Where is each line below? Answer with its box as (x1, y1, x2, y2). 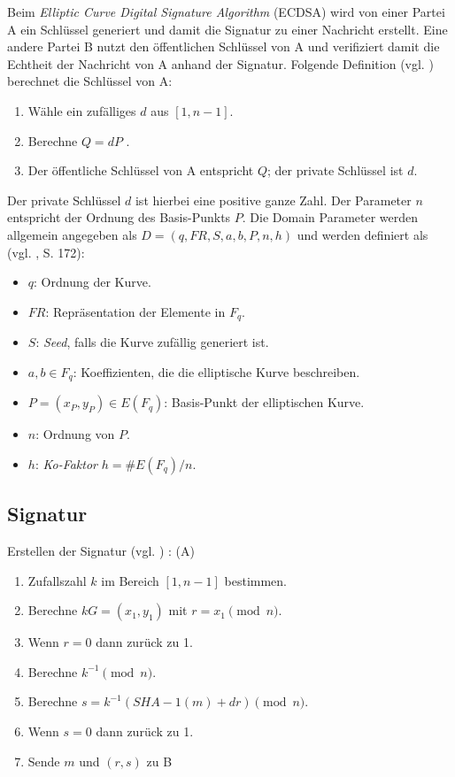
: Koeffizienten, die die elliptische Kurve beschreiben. (73, 362, 360, 381)
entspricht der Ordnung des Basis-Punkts (7, 208, 231, 227)
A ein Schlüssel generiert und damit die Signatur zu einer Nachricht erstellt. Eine (7, 19, 448, 38)
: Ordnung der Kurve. (34, 273, 151, 291)
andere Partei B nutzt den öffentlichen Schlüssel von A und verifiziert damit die (7, 37, 440, 56)
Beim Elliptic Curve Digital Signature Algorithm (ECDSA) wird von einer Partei (7, 3, 445, 20)
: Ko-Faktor (35, 454, 98, 473)
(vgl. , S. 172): (7, 242, 85, 261)
